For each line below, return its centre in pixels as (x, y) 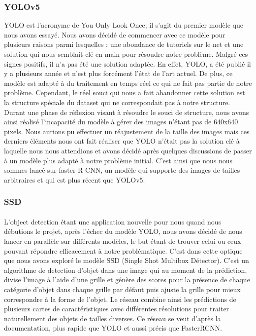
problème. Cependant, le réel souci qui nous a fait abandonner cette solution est (125, 93)
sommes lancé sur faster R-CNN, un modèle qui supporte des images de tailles (122, 170)
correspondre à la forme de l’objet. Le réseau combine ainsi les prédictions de (120, 299)
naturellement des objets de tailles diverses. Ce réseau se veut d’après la (112, 318)
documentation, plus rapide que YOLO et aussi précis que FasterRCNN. (113, 328)
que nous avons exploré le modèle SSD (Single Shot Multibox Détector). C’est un (127, 260)
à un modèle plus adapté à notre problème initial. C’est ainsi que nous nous (118, 160)
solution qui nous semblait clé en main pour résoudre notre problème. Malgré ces (126, 54)
